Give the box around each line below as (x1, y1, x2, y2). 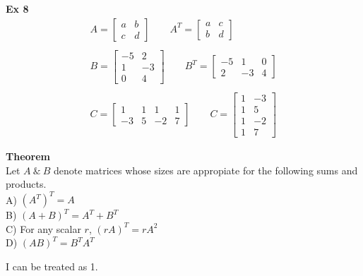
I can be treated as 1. (6, 259, 98, 274)
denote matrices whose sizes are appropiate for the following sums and (53, 162, 358, 177)
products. (6, 176, 47, 191)
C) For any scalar (6, 221, 81, 236)
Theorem (6, 148, 50, 163)
